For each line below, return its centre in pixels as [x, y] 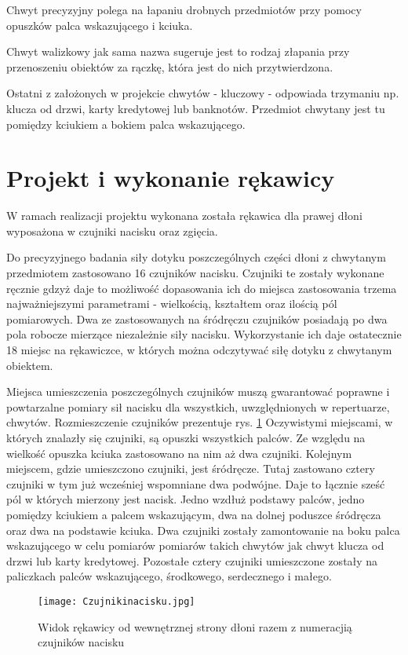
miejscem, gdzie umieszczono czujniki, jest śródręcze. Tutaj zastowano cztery [191, 468]
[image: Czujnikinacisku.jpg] [117, 601]
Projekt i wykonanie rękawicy [171, 178]
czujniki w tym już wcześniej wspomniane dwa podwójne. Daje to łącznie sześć [196, 483]
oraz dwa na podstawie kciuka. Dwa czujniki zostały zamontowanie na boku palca [203, 530]
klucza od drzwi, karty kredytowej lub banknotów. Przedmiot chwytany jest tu [196, 108]
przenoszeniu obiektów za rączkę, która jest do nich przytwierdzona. [170, 66]
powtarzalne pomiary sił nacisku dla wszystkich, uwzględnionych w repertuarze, [198, 406]
